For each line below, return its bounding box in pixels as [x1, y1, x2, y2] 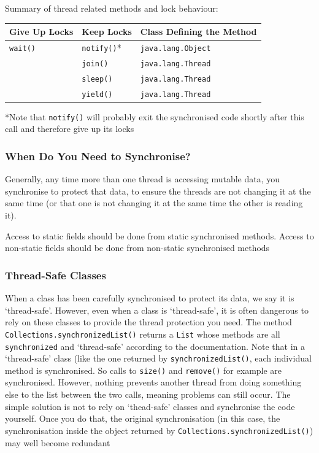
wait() [9, 44, 36, 53]
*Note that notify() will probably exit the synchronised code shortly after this [5, 110, 304, 123]
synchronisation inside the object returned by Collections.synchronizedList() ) [5, 424, 313, 436]
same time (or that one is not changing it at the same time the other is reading [5, 196, 303, 209]
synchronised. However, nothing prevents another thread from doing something [5, 376, 302, 389]
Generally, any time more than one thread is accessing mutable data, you [5, 172, 280, 185]
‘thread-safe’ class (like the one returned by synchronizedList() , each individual [5, 352, 312, 365]
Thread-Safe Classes [5, 267, 106, 282]
